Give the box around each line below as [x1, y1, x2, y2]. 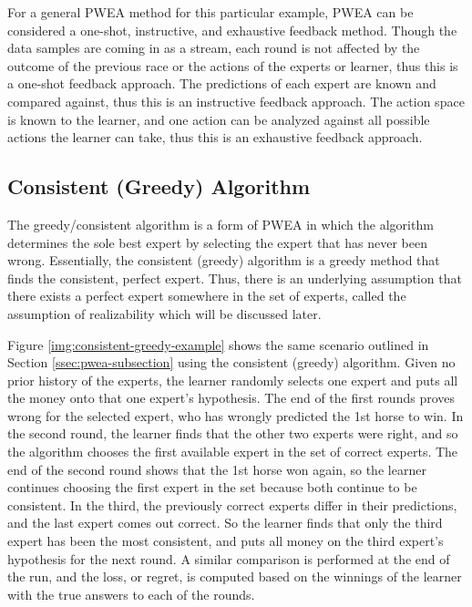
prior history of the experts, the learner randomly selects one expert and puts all [7, 370, 458, 389]
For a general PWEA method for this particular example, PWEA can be [7, 3, 414, 21]
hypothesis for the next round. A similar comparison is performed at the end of [7, 549, 450, 568]
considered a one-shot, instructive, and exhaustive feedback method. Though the [7, 20, 457, 39]
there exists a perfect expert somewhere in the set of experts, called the [7, 286, 406, 305]
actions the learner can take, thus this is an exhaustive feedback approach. [7, 128, 423, 147]
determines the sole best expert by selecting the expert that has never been [7, 232, 427, 252]
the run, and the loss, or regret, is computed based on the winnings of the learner [7, 567, 462, 586]
